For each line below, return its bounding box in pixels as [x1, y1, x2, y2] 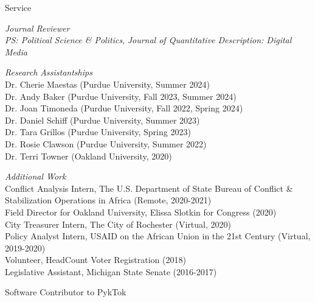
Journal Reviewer [5, 21, 70, 34]
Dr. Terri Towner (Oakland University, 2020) [5, 149, 172, 162]
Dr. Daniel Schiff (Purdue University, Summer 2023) [5, 113, 200, 126]
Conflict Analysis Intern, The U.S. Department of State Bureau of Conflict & [5, 181, 293, 194]
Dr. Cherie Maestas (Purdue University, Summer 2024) [5, 77, 210, 90]
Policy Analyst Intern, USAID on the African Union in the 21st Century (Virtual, [5, 230, 311, 242]
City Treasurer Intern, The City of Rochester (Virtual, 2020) [5, 217, 231, 230]
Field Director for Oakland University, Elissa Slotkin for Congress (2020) [5, 205, 277, 218]
